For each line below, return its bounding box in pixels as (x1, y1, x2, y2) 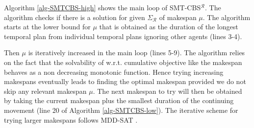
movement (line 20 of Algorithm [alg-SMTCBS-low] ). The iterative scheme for (4, 105, 238, 115)
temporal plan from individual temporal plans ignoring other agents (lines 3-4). (4, 31, 242, 41)
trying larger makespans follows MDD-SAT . (4, 114, 138, 125)
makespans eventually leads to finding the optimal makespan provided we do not (4, 76, 246, 86)
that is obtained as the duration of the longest (99, 21, 238, 32)
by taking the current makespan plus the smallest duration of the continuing (4, 95, 234, 106)
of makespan (159, 12, 197, 22)
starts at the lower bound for (4, 21, 91, 32)
